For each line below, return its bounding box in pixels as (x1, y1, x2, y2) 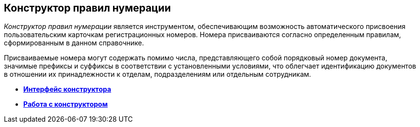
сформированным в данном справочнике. (4, 39, 144, 47)
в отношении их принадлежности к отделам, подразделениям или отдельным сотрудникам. (4, 70, 311, 79)
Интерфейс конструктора (23, 85, 112, 94)
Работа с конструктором (23, 100, 108, 109)
